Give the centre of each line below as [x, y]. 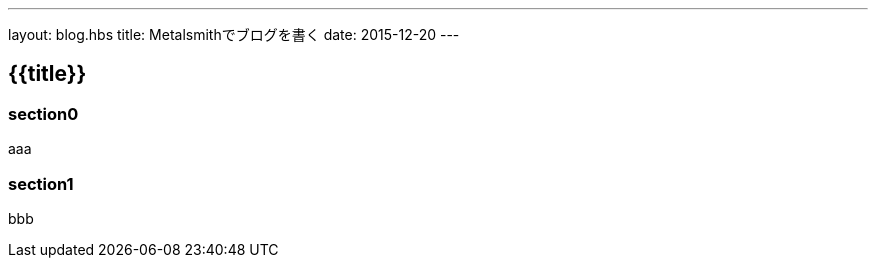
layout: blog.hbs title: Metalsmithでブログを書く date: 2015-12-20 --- [234, 34]
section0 [43, 113]
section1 [41, 183]
